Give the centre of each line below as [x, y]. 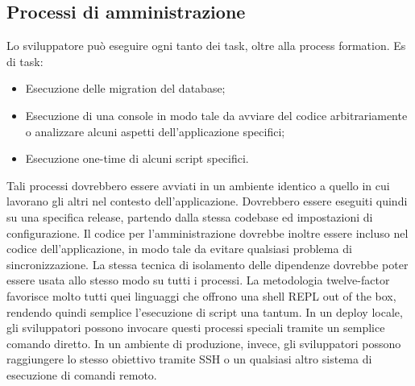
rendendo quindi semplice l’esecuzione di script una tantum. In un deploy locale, [205, 311]
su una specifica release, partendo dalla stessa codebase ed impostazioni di [190, 216]
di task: [25, 61]
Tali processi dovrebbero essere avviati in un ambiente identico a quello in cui [198, 185]
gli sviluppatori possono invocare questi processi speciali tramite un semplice [196, 328]
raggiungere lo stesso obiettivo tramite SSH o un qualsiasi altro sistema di [189, 359]
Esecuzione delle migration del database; [125, 88]
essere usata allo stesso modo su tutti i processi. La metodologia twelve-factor [198, 280]
